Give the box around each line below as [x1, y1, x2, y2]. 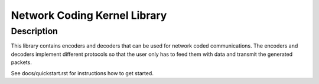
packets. [11, 59, 32, 66]
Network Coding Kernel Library [11, 9, 167, 22]
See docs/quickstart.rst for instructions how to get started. [11, 69, 154, 76]
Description [11, 26, 58, 36]
